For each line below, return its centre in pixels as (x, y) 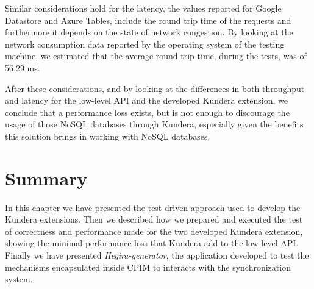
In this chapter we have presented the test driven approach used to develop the (153, 207)
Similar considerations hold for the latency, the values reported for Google (143, 8)
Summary (46, 178)
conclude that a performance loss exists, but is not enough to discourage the (147, 112)
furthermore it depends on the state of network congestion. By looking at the (149, 32)
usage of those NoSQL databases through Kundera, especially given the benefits (154, 124)
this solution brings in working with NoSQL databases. (108, 136)
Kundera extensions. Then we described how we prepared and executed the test (154, 219)
